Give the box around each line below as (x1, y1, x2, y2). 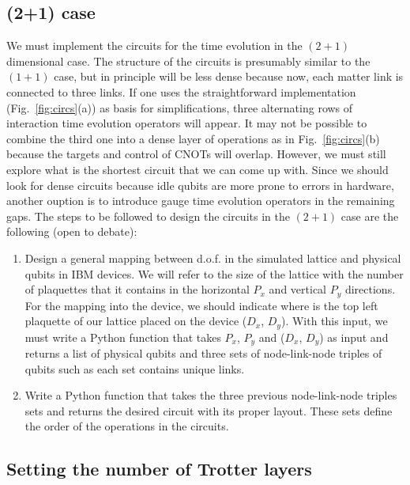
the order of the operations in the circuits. (24, 418, 229, 434)
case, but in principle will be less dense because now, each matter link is (54, 68, 404, 85)
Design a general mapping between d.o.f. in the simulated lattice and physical (24, 249, 401, 266)
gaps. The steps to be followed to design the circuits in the (6, 207, 290, 224)
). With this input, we (280, 313, 388, 329)
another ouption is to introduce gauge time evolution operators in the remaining (6, 192, 395, 209)
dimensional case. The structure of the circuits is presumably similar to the (6, 52, 371, 69)
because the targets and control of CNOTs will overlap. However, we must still (6, 146, 386, 162)
